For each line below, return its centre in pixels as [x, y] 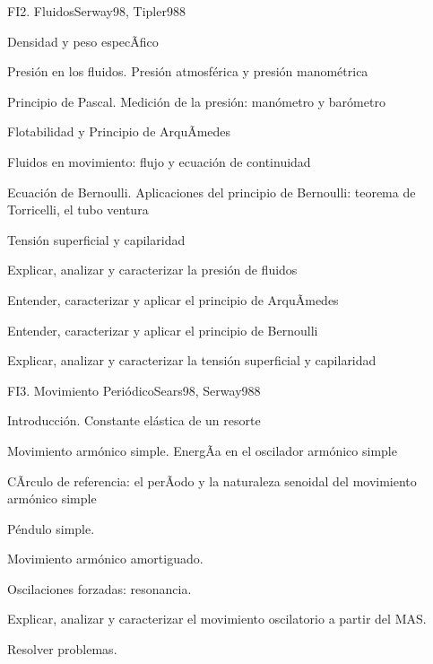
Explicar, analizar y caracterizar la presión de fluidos [152, 270]
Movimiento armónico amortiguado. [105, 559]
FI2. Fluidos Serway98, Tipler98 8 [96, 11]
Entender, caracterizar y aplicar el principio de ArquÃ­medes [173, 299]
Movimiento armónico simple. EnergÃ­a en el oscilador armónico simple [202, 450]
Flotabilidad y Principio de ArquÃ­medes [119, 131]
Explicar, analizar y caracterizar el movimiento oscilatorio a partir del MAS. [217, 619]
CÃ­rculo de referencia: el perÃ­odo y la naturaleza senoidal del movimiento [212, 481]
